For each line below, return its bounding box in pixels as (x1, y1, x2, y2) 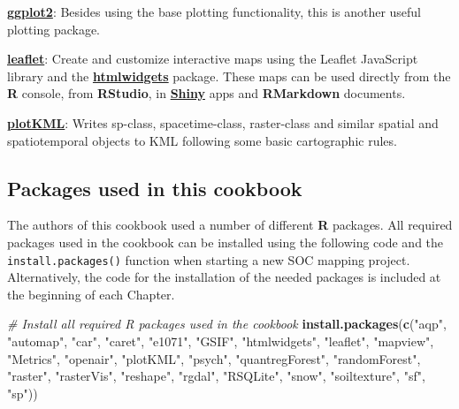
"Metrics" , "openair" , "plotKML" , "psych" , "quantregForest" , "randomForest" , (7, 349, 421, 367)
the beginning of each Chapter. (7, 284, 175, 303)
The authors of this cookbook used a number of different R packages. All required (7, 216, 453, 234)
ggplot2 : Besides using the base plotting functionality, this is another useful (7, 3, 422, 20)
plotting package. (7, 19, 101, 38)
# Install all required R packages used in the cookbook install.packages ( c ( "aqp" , (7, 314, 447, 333)
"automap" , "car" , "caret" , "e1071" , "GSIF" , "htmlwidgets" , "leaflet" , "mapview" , (7, 331, 434, 350)
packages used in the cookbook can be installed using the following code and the (7, 232, 444, 251)
